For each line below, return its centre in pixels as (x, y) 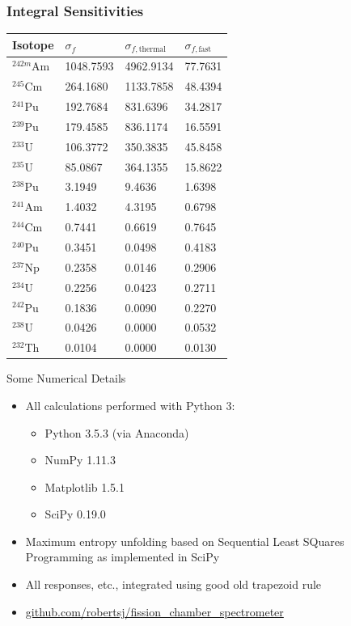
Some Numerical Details (66, 378)
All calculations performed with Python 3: (130, 405)
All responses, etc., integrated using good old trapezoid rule (173, 584)
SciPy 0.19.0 (75, 514)
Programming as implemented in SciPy (123, 557)
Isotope (33, 45)
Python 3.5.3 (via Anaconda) (117, 432)
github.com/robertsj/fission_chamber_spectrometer (154, 611)
